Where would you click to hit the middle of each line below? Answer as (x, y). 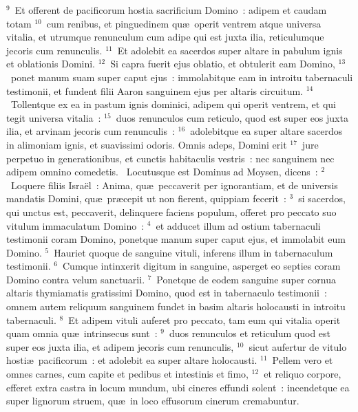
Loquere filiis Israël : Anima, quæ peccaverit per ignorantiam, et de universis (174, 185)
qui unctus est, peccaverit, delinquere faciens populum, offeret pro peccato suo (171, 212)
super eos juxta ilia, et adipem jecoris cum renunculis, (120, 346)
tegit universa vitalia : (54, 117)
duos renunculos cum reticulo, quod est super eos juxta (232, 117)
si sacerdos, (322, 198)
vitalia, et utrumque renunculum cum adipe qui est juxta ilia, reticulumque (165, 37)
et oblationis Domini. (51, 64)
